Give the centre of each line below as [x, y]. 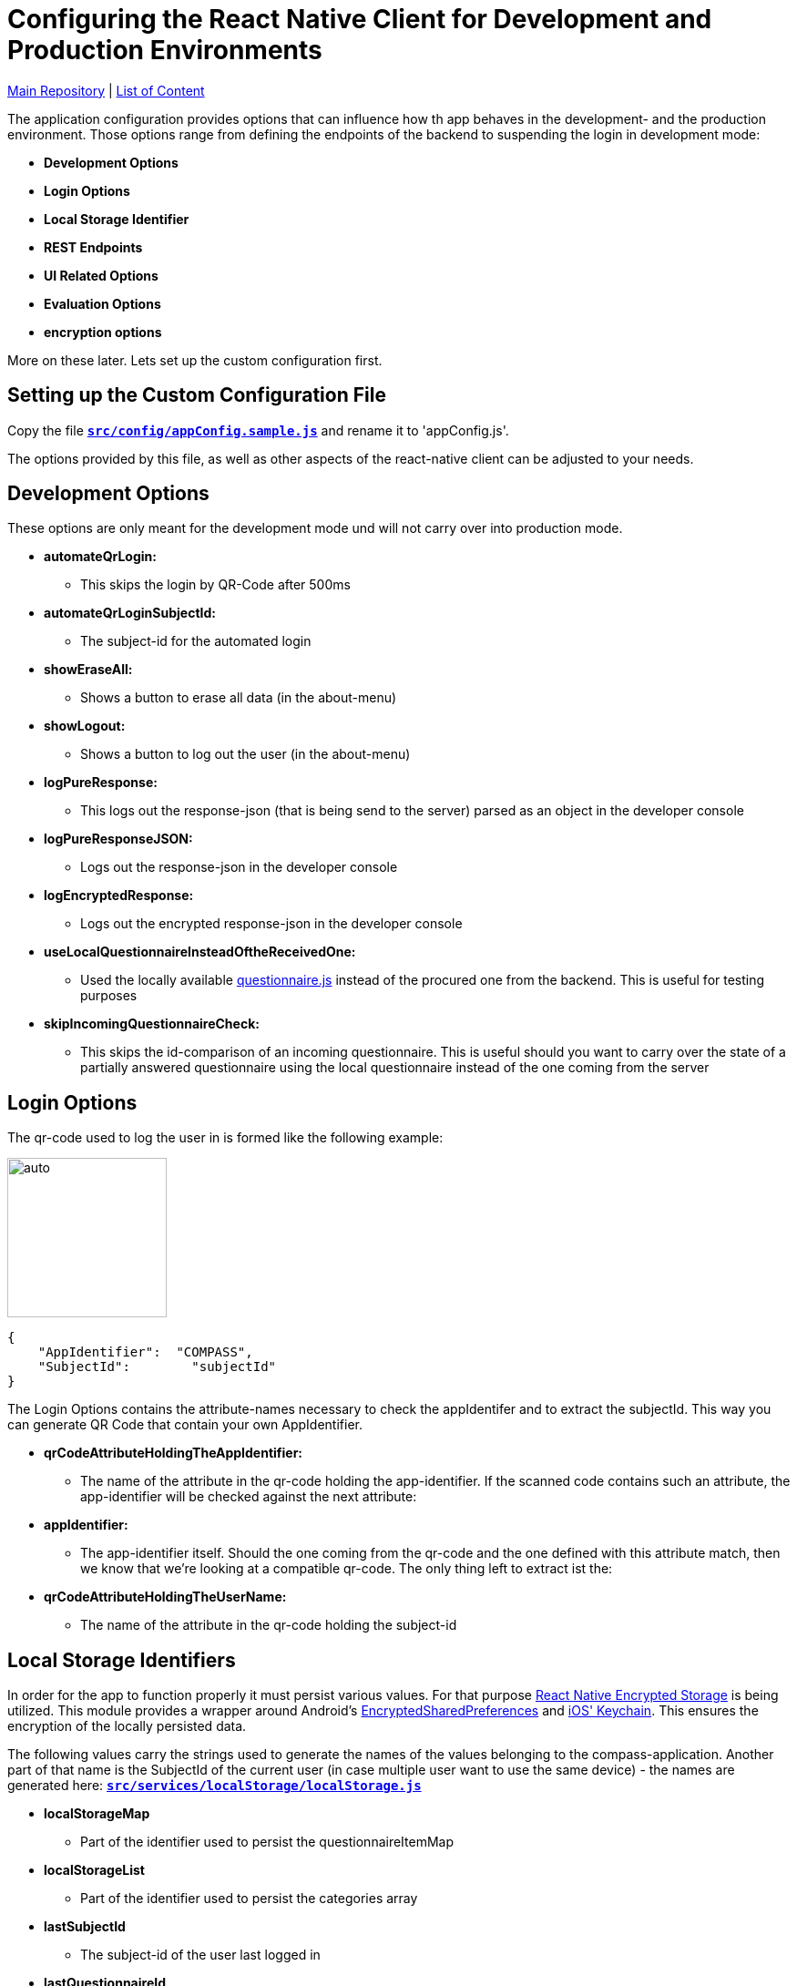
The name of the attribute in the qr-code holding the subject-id [269, 1625]
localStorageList [94, 1870]
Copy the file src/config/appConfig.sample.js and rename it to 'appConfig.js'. [258, 430]
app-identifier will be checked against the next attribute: [249, 1497]
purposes [109, 996]
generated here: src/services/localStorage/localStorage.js [215, 1786]
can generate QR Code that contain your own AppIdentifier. [185, 1425]
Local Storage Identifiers [122, 1660]
